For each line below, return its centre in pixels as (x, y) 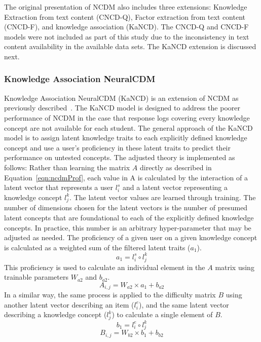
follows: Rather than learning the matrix (67, 167)
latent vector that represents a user (59, 187)
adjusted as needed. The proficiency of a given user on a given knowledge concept (131, 237)
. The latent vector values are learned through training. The (163, 197)
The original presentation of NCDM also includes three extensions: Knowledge (126, 7)
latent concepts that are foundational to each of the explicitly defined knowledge (129, 218)
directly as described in (176, 167)
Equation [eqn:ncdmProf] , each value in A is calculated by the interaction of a (126, 177)
